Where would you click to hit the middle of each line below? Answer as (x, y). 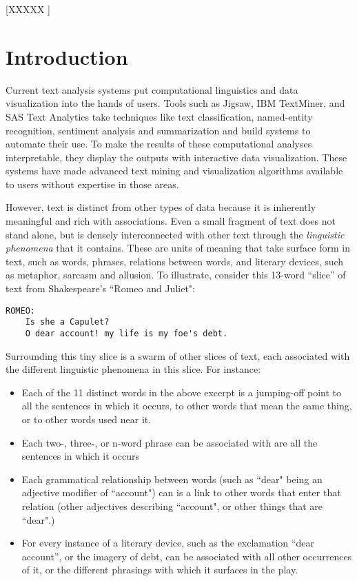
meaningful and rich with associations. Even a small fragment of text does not (171, 221)
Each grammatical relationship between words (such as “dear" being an (172, 479)
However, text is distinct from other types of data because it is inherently (161, 207)
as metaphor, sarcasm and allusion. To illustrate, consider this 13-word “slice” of (176, 275)
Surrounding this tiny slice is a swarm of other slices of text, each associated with (178, 355)
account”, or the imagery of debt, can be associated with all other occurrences (187, 556)
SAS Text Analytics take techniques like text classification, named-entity (159, 116)
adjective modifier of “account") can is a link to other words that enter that (181, 492)
